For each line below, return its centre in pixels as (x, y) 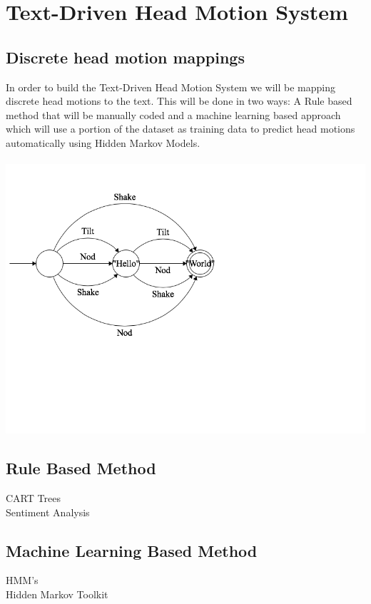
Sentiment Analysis (48, 512)
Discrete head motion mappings (125, 57)
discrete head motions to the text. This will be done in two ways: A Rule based (179, 101)
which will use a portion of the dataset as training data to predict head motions (181, 129)
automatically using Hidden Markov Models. (103, 142)
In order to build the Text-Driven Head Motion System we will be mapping (171, 87)
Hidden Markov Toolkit (57, 594)
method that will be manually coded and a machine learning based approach (173, 114)
